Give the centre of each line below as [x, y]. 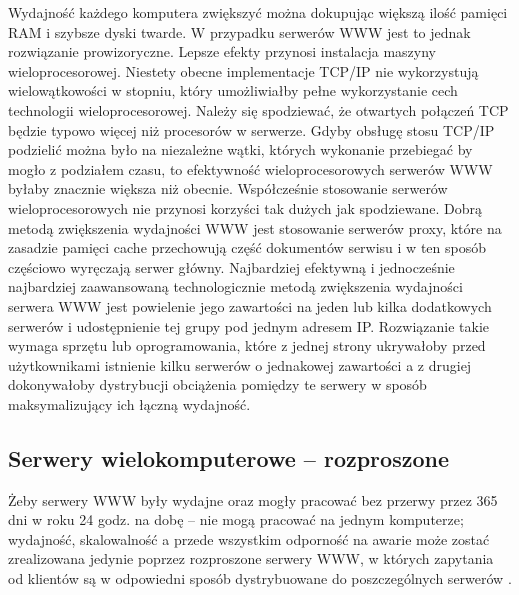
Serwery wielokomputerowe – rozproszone [228, 457]
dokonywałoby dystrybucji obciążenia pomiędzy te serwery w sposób [217, 384]
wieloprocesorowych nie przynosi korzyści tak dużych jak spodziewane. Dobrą [245, 207]
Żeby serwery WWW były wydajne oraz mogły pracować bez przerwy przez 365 [253, 499]
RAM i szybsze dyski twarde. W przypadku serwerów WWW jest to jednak [239, 31]
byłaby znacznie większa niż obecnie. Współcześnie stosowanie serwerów [228, 188]
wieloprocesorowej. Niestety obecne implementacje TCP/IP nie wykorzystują [243, 70]
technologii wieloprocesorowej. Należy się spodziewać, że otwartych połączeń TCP [258, 109]
